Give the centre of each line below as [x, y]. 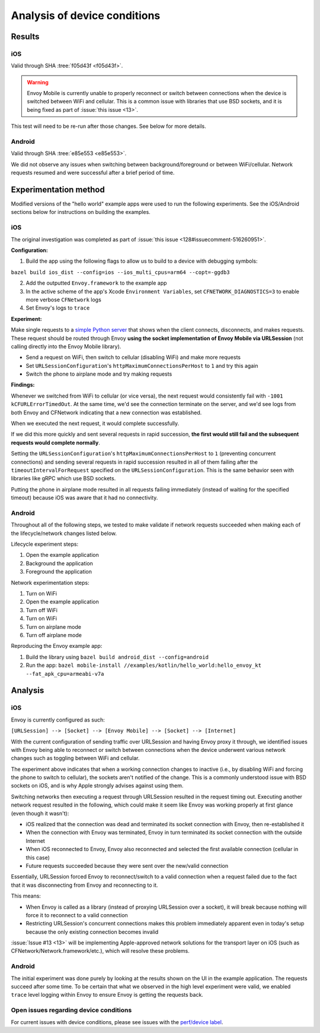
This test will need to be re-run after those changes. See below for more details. [109, 126]
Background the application [59, 563]
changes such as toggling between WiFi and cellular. [75, 758]
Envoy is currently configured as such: [58, 720]
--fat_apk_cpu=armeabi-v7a [65, 674]
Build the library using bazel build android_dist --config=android [117, 657]
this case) [38, 857]
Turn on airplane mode [53, 626]
